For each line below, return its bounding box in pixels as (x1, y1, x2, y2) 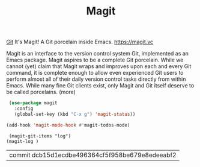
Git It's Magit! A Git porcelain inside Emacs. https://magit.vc (6, 38, 154, 46)
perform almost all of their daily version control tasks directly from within (6, 75, 186, 83)
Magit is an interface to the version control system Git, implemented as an (6, 50, 189, 57)
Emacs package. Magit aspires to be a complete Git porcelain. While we (6, 56, 184, 64)
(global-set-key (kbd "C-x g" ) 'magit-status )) (14, 111, 136, 117)
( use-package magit (8, 100, 58, 106)
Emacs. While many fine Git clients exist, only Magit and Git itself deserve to (6, 82, 195, 89)
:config (14, 106, 34, 112)
